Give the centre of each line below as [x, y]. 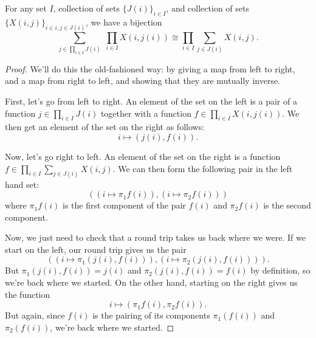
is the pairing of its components [151, 315]
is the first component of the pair [124, 205]
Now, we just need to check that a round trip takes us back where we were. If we [155, 237]
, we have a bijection [124, 22]
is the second [287, 205]
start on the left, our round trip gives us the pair [96, 249]
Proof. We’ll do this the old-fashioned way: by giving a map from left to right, [150, 68]
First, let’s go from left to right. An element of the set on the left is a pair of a [151, 101]
